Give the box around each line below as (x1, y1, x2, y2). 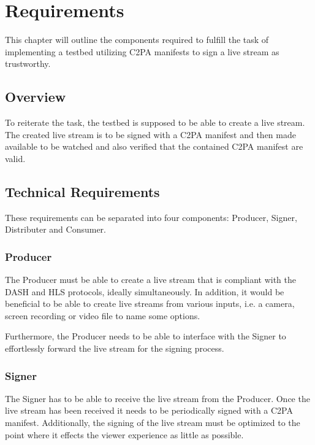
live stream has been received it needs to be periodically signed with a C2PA (5, 404, 293, 417)
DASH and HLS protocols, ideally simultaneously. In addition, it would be (5, 285, 284, 298)
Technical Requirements (5, 182, 160, 201)
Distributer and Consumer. (5, 223, 106, 236)
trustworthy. (5, 57, 51, 70)
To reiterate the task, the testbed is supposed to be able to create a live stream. (5, 116, 305, 129)
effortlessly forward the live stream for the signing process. (5, 342, 224, 355)
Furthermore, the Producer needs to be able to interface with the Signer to (5, 330, 286, 342)
